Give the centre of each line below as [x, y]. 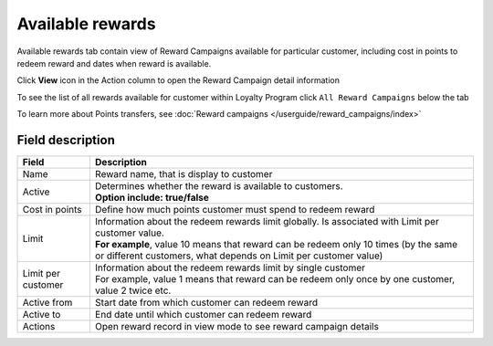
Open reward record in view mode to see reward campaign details [236, 327]
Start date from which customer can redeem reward [206, 303]
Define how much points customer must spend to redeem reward [235, 210]
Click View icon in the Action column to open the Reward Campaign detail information [178, 80]
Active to [42, 315]
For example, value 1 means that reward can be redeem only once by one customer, [275, 279]
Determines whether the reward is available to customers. [219, 186]
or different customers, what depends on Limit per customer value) [239, 256]
